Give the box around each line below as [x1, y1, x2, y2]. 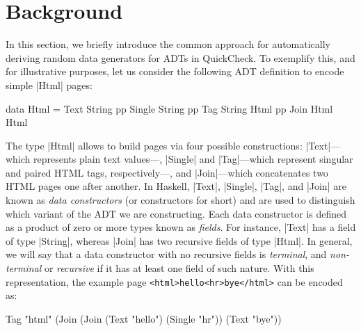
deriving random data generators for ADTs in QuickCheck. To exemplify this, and [6, 50, 355, 65]
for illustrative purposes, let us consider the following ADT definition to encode [6, 64, 344, 79]
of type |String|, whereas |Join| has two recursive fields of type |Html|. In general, [6, 233, 353, 248]
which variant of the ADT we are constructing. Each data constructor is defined [6, 206, 347, 220]
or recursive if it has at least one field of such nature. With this [45, 261, 314, 275]
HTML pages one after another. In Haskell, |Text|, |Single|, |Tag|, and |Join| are [6, 179, 346, 193]
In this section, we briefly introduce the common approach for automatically [6, 37, 330, 51]
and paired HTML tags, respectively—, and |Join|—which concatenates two [6, 165, 328, 179]
